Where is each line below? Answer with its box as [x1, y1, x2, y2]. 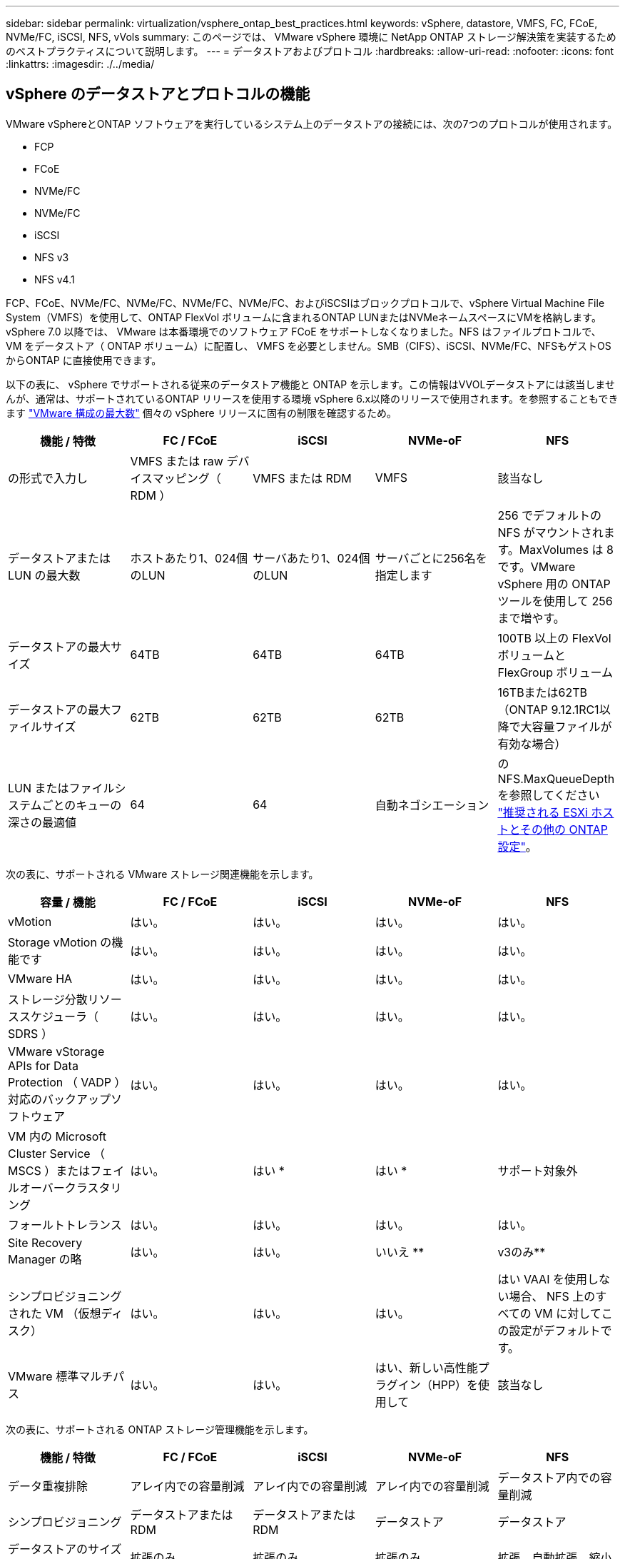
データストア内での [497, 1470, 601, 1485]
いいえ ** [375, 1244, 425, 1259]
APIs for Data [8, 1058, 78, 1073]
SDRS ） [8, 1026, 53, 1041]
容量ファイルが [532, 719, 612, 734]
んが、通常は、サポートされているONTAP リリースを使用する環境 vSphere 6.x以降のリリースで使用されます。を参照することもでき [6, 392, 619, 405]
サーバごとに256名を [375, 550, 487, 565]
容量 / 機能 [39, 894, 96, 909]
